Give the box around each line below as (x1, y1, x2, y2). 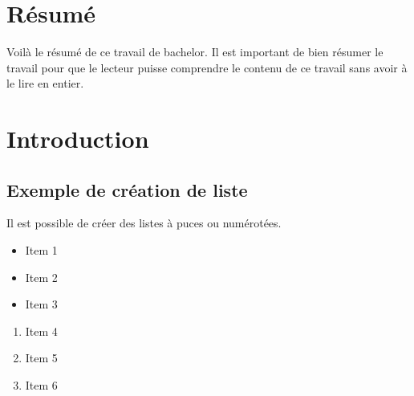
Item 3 (25, 296, 58, 312)
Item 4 (25, 322, 58, 339)
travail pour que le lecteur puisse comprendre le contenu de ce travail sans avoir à (6, 59, 408, 76)
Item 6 (25, 377, 58, 394)
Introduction (6, 122, 149, 155)
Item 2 (25, 268, 58, 285)
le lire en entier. (6, 75, 84, 92)
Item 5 (25, 349, 58, 366)
